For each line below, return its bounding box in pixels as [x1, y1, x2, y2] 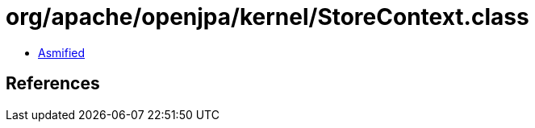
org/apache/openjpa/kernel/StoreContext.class [6, 3, 529, 31]
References [6, 73, 100, 94]
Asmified [38, 45, 86, 60]
